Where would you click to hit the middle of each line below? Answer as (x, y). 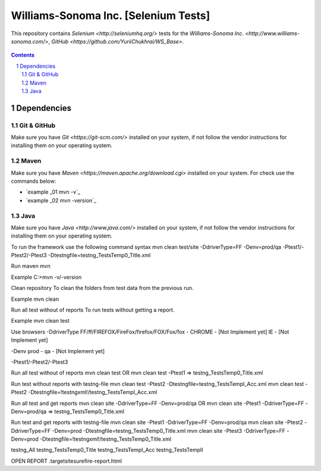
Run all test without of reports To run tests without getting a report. (93, 310)
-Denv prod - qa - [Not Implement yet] (58, 351)
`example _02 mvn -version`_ (61, 200)
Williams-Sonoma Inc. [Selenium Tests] (111, 15)
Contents (23, 55)
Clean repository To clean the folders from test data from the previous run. (102, 288)
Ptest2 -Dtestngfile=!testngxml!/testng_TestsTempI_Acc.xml (84, 392)
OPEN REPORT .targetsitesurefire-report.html (66, 461)
